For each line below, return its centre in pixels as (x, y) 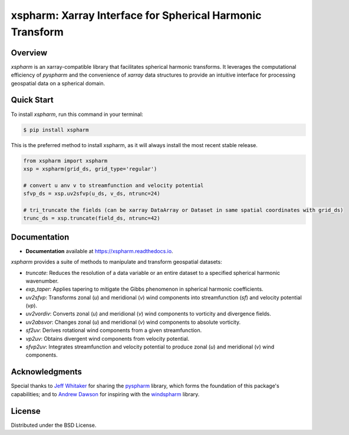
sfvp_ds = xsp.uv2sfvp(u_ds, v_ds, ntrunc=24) (92, 194)
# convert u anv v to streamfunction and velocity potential (113, 185)
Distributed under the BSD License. (54, 425)
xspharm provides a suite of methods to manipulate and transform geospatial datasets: (116, 262)
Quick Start (32, 100)
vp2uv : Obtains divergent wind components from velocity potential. (108, 338)
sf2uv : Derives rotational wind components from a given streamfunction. (114, 330)
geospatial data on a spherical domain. (58, 83)
